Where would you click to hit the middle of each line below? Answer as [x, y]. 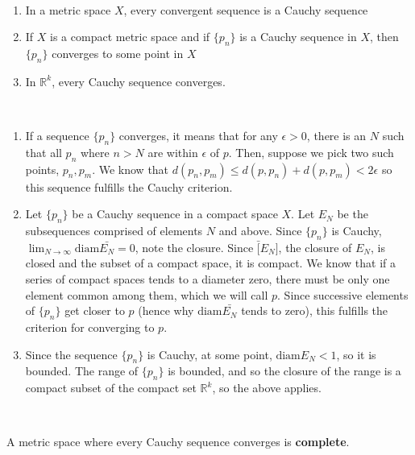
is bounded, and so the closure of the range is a [284, 371]
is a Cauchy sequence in [298, 37]
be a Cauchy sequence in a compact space [175, 214]
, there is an [336, 135]
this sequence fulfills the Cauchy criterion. [129, 186]
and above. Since [260, 230]
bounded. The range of [82, 371]
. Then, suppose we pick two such [311, 152]
